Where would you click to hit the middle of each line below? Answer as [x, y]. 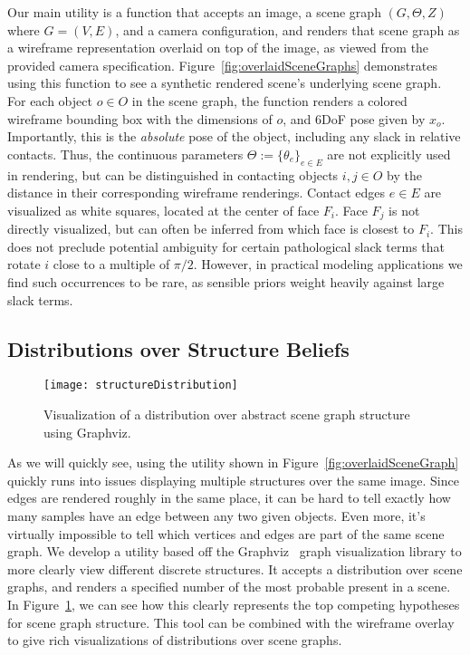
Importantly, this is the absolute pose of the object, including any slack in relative [234, 136]
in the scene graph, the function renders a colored [269, 100]
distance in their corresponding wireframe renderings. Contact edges [197, 193]
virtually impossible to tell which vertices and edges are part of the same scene [226, 533]
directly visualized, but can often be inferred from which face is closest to [211, 229]
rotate [24, 264]
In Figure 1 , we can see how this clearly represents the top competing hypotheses [234, 604]
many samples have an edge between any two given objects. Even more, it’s [216, 515]
